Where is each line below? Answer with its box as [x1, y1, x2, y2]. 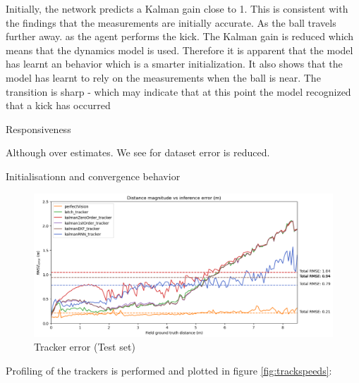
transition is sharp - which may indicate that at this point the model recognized [6, 84, 351, 99]
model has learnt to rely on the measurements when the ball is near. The [6, 70, 321, 84]
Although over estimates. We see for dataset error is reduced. [6, 145, 270, 160]
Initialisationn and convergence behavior [6, 168, 181, 183]
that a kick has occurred [6, 98, 111, 113]
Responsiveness [6, 121, 71, 136]
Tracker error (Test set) [34, 339, 135, 354]
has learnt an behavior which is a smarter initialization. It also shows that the [6, 56, 343, 71]
